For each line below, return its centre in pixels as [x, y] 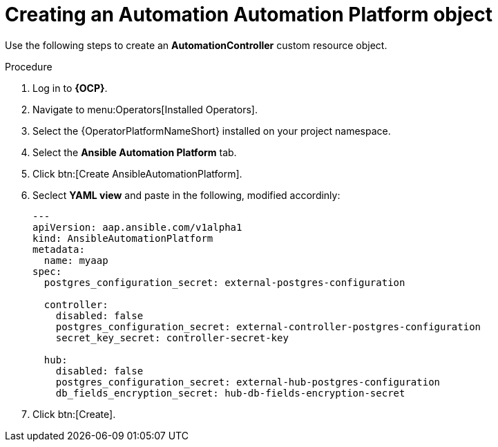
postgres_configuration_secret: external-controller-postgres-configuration [268, 326]
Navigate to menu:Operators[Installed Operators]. [145, 109]
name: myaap [76, 260]
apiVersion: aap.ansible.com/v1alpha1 [137, 227]
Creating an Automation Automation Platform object [249, 15]
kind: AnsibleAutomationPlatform [123, 238]
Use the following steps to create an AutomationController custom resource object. [196, 45]
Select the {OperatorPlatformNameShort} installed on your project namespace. [212, 131]
